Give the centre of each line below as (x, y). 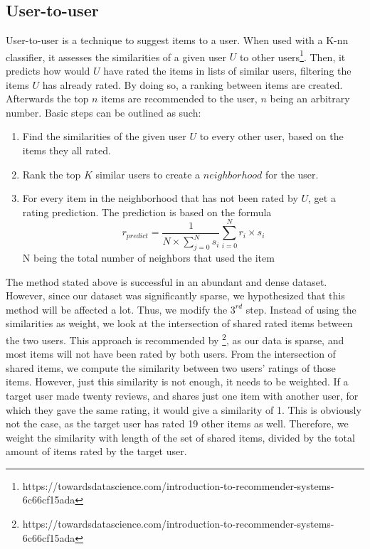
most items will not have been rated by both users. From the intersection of (171, 354)
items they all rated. (67, 150)
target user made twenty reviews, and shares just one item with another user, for (182, 395)
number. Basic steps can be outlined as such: (104, 112)
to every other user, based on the (271, 136)
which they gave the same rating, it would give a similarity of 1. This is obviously (184, 409)
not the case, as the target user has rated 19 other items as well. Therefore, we (177, 423)
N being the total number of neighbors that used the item (148, 257)
